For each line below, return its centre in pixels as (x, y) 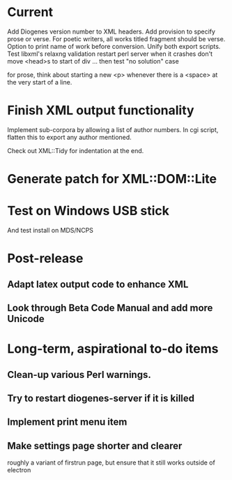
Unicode (26, 319)
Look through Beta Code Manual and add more (110, 308)
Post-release (45, 259)
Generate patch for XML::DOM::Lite (112, 179)
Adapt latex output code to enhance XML (98, 284)
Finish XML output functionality (101, 111)
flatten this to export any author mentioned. (70, 137)
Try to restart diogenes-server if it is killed (101, 398)
